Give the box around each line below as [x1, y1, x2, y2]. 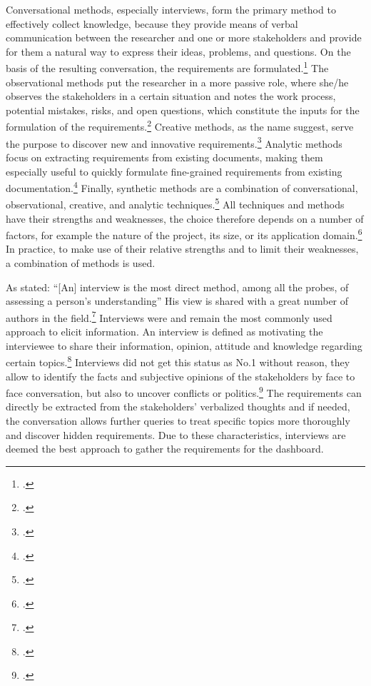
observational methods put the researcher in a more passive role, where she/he [6, 74, 349, 89]
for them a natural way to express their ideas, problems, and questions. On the [6, 44, 351, 59]
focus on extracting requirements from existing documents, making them [6, 149, 323, 164]
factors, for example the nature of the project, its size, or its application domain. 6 [6, 226, 362, 242]
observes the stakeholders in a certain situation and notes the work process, [6, 89, 336, 104]
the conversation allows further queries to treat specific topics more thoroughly [6, 413, 350, 428]
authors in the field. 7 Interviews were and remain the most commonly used [6, 308, 332, 325]
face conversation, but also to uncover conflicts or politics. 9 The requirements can [6, 383, 362, 400]
